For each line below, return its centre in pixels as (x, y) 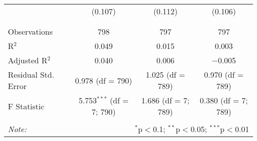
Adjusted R (28, 60)
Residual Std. (31, 74)
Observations (30, 31)
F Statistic (26, 106)
